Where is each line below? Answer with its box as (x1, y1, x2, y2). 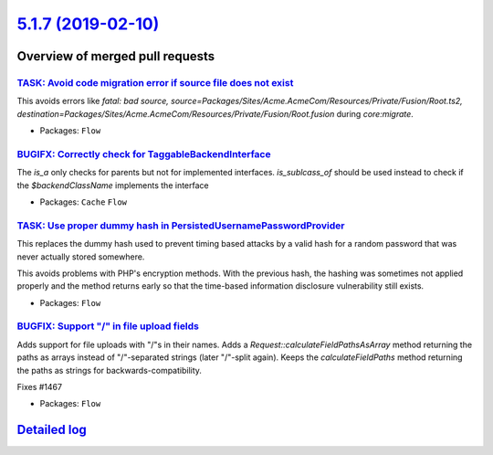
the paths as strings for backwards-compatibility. (16, 365, 203, 376)
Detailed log (16, 422, 87, 438)
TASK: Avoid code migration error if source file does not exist (16, 76, 294, 89)
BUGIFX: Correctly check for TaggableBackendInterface (16, 147, 271, 160)
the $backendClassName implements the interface (16, 179, 209, 191)
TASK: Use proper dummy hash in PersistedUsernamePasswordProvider (16, 219, 346, 232)
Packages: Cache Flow (39, 196, 128, 207)
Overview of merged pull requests (16, 48, 215, 64)
